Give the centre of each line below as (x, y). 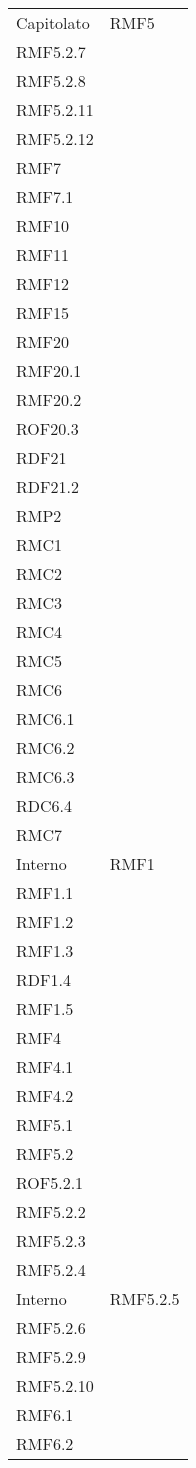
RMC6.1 (45, 718)
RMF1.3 (45, 950)
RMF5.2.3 (51, 1240)
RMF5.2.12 (55, 138)
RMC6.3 (45, 776)
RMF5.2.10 (55, 1385)
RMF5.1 (45, 1124)
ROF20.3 (47, 428)
